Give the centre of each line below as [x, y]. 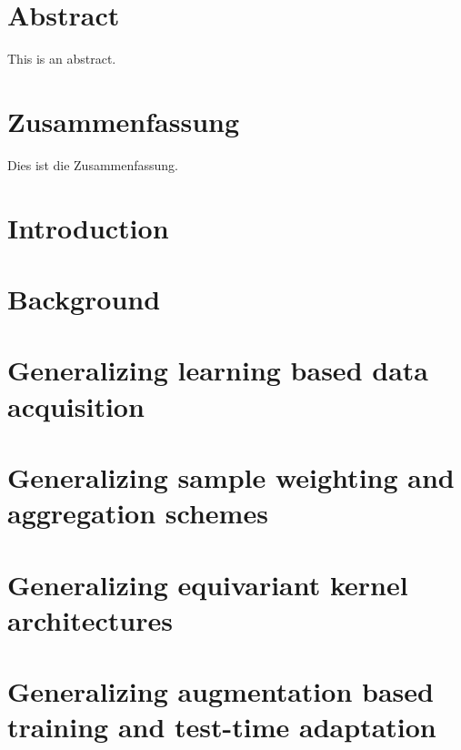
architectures [90, 619]
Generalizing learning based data [218, 370]
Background [84, 299]
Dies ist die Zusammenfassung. [93, 164]
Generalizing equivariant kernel [208, 584]
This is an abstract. [62, 59]
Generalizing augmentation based [220, 691]
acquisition [76, 405]
